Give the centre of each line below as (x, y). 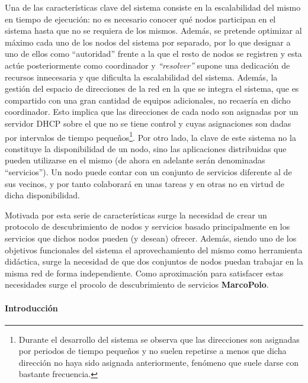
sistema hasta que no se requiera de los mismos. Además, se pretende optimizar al (153, 30)
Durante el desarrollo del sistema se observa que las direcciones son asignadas (159, 339)
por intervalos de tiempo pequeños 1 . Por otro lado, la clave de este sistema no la (150, 136)
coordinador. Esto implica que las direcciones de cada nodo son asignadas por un (152, 112)
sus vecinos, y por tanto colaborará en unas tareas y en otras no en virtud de (145, 183)
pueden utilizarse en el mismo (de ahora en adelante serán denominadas (135, 160)
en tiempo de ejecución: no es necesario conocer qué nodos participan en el (140, 19)
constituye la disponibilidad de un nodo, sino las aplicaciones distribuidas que (146, 148)
